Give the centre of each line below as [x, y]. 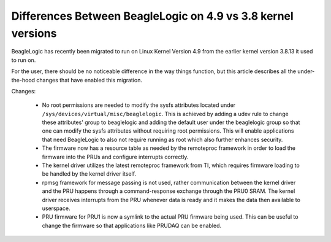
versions [34, 33]
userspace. [56, 208]
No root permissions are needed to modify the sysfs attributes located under [139, 105]
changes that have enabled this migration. [89, 80]
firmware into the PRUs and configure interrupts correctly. [115, 157]
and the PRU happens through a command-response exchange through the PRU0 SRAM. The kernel [169, 191]
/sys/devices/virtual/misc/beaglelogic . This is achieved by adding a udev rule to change [165, 114]
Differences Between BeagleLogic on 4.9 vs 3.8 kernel [152, 16]
